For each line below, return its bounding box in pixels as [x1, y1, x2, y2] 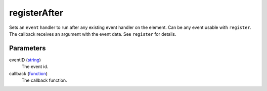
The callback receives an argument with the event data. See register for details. [9, 31, 177, 37]
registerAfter [9, 7, 64, 18]
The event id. [21, 64, 48, 69]
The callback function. [21, 77, 67, 83]
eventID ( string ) [9, 57, 42, 63]
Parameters [9, 44, 46, 52]
